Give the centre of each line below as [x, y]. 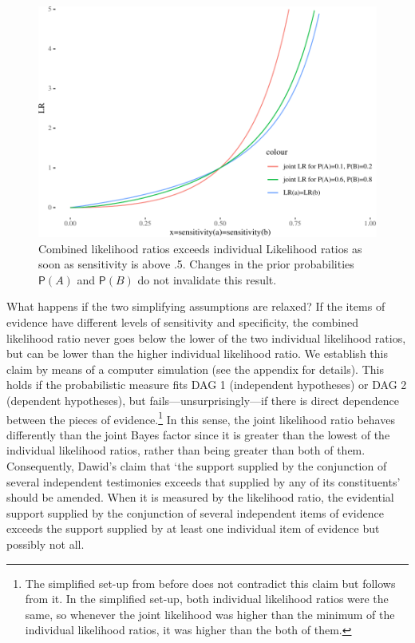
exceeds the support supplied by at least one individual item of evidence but [193, 528]
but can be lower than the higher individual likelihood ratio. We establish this [197, 353]
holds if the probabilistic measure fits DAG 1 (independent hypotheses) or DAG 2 [207, 385]
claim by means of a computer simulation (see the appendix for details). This [195, 369]
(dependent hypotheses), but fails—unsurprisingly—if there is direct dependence [203, 400]
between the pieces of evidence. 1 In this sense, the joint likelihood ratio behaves [201, 418]
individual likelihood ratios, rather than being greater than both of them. [186, 450]
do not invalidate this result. [207, 279]
